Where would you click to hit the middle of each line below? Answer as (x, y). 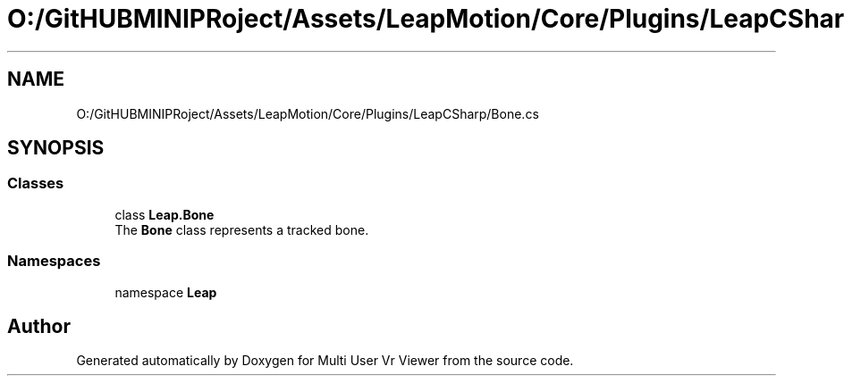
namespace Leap (166, 292)
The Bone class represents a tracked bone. (242, 229)
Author (39, 326)
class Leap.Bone (165, 214)
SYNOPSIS (56, 148)
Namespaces (54, 261)
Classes (36, 183)
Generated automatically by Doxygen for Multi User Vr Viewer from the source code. (325, 361)
